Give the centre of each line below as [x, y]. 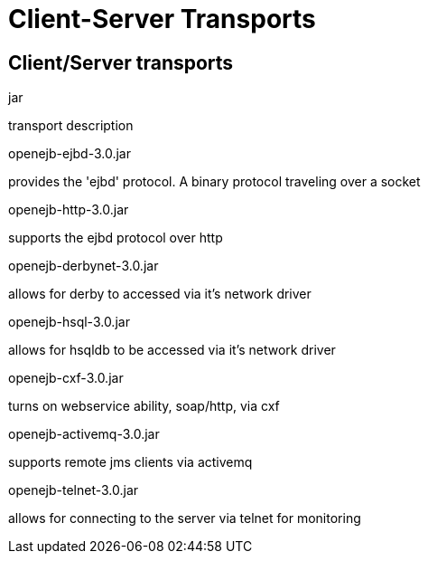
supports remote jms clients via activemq [130, 462]
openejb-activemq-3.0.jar [84, 434]
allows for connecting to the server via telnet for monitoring [185, 518]
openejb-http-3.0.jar [69, 210]
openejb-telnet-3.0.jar [74, 490]
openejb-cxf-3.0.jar [66, 378]
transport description [71, 126]
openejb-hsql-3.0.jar [69, 322]
